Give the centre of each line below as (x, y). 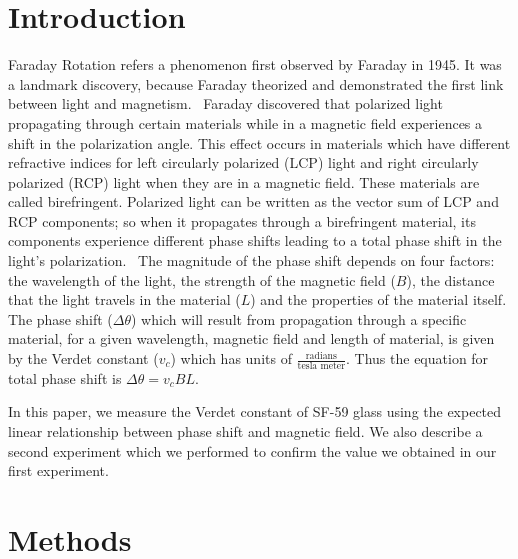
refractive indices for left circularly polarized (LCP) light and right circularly (243, 162)
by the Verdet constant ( (83, 358)
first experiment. (58, 470)
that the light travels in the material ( (124, 299)
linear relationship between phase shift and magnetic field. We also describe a (245, 431)
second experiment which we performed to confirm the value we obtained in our (252, 450)
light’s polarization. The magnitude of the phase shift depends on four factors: (251, 260)
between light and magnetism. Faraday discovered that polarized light (225, 103)
